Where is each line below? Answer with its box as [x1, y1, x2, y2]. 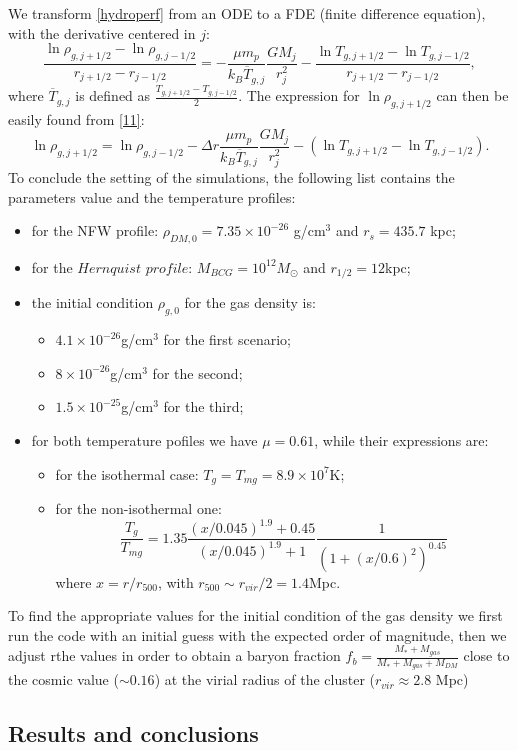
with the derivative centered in [8, 22, 196, 43]
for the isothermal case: [55, 463, 199, 484]
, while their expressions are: [314, 430, 489, 451]
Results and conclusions [8, 718, 259, 749]
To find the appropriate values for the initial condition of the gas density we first [8, 605, 503, 626]
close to [463, 645, 510, 666]
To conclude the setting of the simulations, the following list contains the [8, 167, 455, 187]
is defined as [75, 85, 151, 106]
